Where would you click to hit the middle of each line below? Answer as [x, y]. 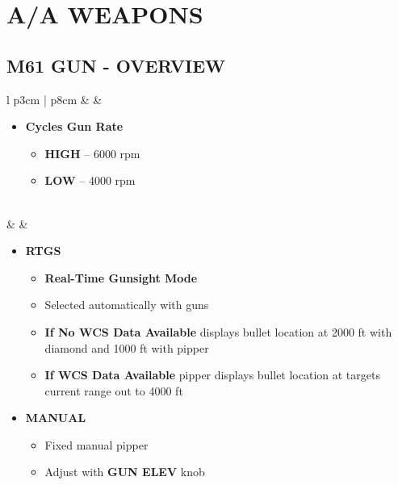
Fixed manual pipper [96, 444]
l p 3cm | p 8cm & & [54, 99]
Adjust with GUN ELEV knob [125, 472]
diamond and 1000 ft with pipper [127, 347]
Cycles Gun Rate [74, 126]
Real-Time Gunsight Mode [121, 277]
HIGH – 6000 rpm [92, 153]
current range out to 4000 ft [114, 390]
